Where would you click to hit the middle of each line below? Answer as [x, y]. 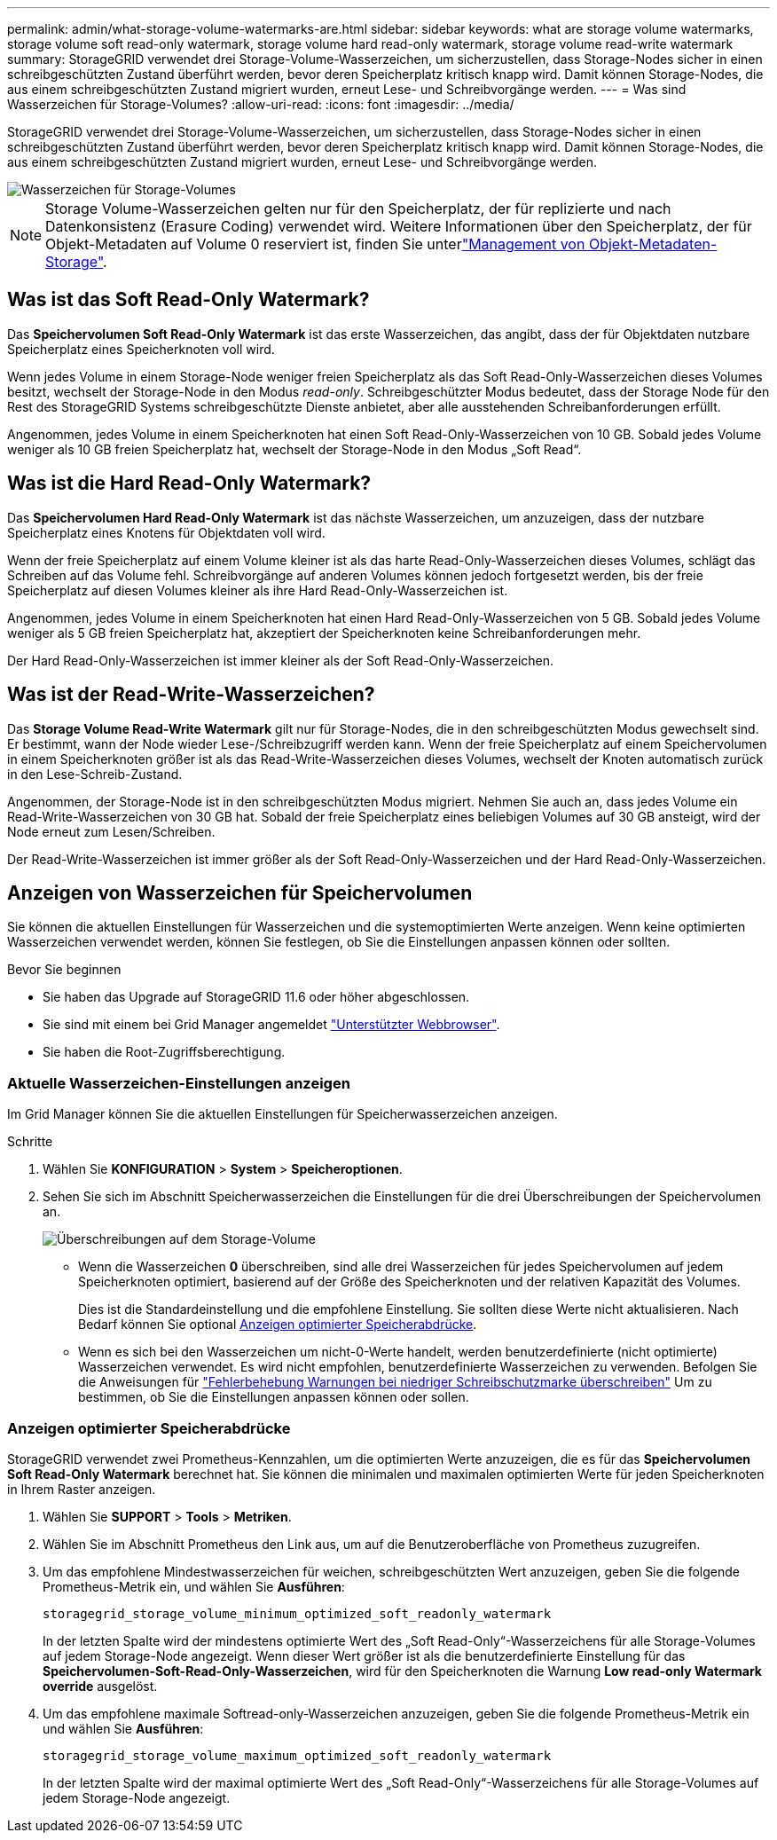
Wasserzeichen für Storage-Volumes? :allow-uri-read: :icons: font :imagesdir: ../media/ [261, 104]
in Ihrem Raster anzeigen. [82, 1489]
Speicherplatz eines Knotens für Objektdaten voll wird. [166, 532]
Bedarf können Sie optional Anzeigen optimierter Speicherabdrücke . [278, 1325]
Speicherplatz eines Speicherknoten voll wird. [141, 349]
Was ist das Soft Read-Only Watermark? [188, 300]
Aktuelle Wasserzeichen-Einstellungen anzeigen [179, 1083]
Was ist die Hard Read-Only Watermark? [189, 484]
